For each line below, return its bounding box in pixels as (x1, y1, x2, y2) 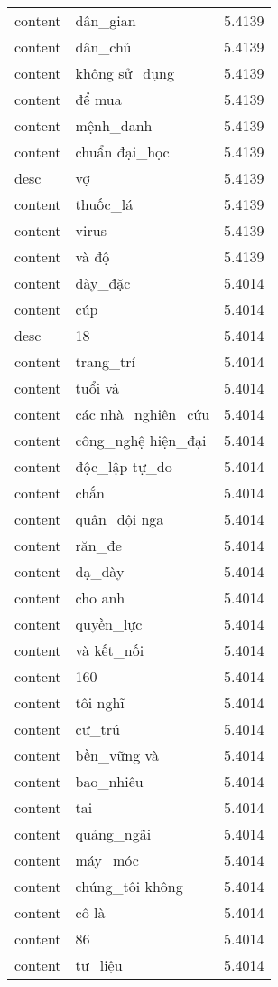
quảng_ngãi (75, 823, 152, 844)
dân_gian (75, 10, 136, 31)
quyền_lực (75, 613, 143, 634)
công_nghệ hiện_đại (75, 430, 207, 451)
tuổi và (75, 377, 120, 398)
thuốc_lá (75, 194, 134, 214)
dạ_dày (75, 561, 125, 582)
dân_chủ (75, 36, 132, 57)
